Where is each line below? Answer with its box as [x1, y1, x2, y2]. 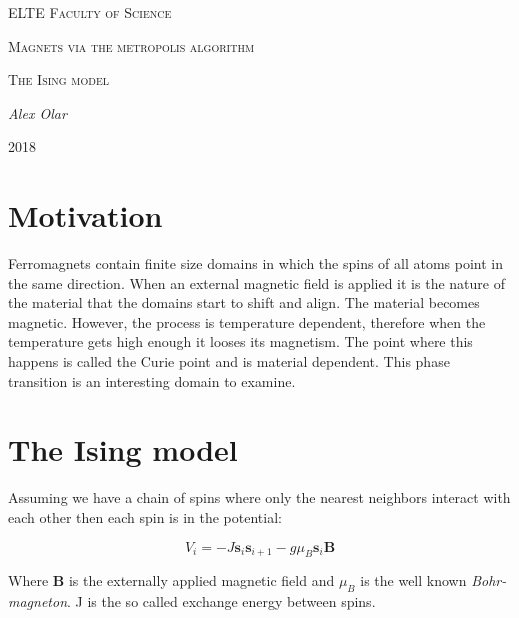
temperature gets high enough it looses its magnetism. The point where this [8, 331, 473, 352]
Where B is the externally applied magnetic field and [8, 570, 335, 591]
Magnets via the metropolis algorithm [8, 35, 255, 56]
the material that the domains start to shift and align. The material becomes [8, 292, 480, 313]
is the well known [360, 570, 467, 591]
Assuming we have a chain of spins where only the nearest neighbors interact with [8, 487, 511, 508]
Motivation [8, 195, 163, 236]
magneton [8, 591, 68, 612]
